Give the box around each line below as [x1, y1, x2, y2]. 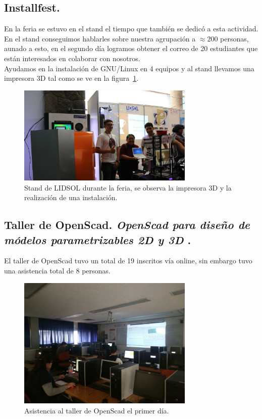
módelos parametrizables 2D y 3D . [4, 231, 191, 247]
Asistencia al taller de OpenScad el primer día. [24, 405, 169, 415]
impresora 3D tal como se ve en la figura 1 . [4, 73, 139, 83]
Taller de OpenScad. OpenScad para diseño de [4, 217, 250, 232]
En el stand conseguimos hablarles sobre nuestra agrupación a [4, 33, 196, 43]
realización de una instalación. [24, 192, 118, 203]
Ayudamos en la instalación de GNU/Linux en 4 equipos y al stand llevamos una [4, 63, 254, 73]
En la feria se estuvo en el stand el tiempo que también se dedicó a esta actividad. [4, 23, 258, 34]
